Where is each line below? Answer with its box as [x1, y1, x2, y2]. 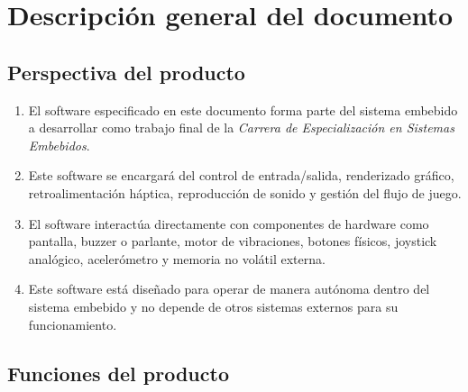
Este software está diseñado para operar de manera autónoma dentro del [28, 279, 430, 298]
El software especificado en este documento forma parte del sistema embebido [28, 100, 458, 119]
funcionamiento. [28, 315, 117, 333]
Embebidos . [28, 135, 90, 154]
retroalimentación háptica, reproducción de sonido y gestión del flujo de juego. [28, 183, 462, 202]
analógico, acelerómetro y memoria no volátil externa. [28, 249, 326, 268]
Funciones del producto [7, 359, 229, 387]
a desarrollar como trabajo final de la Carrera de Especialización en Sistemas [28, 118, 454, 137]
